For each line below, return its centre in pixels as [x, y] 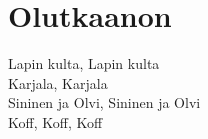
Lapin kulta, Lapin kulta [84, 63]
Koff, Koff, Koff [55, 121]
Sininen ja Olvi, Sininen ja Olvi [104, 102]
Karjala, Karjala [58, 82]
